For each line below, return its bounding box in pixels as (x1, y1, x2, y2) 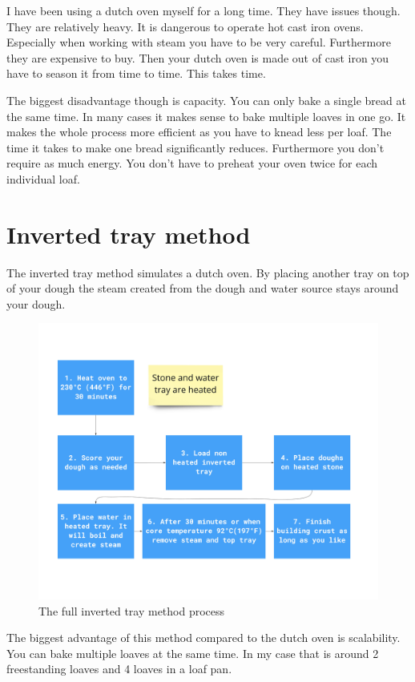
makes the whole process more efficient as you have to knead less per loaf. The (6, 123, 392, 140)
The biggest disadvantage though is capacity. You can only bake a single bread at (6, 91, 406, 108)
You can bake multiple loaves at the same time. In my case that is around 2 (6, 644, 379, 661)
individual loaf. (6, 170, 80, 187)
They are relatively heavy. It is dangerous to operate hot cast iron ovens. (6, 18, 364, 34)
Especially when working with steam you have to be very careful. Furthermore (6, 34, 391, 50)
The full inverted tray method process (38, 602, 225, 619)
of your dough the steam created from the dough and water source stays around (6, 280, 399, 297)
